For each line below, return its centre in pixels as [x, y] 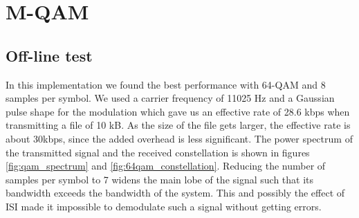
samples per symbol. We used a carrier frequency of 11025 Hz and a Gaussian [170, 98]
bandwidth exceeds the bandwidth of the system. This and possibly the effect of [175, 193]
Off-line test [49, 55]
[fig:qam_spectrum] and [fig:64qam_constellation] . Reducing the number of [166, 166]
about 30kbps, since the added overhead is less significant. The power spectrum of [179, 138]
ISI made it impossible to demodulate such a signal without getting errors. [164, 206]
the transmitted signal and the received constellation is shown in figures [158, 152]
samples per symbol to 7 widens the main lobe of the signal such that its [160, 179]
